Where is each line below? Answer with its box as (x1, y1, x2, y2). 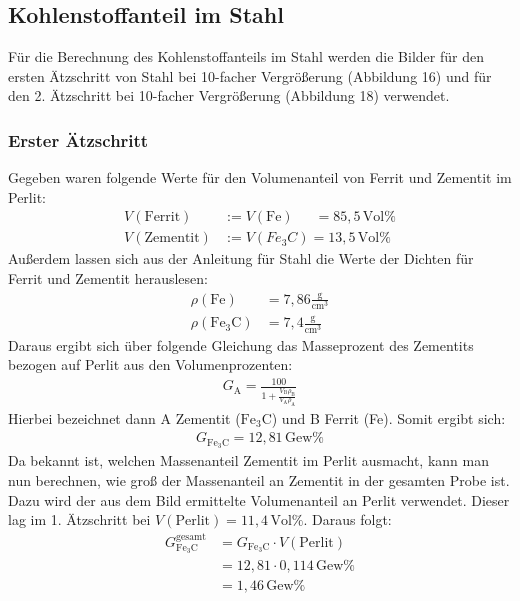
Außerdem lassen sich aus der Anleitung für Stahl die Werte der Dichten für (8, 248, 474, 269)
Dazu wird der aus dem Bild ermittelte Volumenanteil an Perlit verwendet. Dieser (8, 489, 510, 510)
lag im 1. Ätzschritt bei (8, 509, 151, 530)
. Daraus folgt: (303, 509, 392, 530)
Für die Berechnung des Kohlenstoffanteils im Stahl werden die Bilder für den (8, 46, 484, 67)
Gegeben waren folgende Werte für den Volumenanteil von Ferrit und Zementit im (8, 167, 512, 188)
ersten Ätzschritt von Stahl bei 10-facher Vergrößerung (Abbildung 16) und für (8, 65, 492, 86)
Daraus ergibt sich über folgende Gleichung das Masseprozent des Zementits (8, 334, 474, 355)
